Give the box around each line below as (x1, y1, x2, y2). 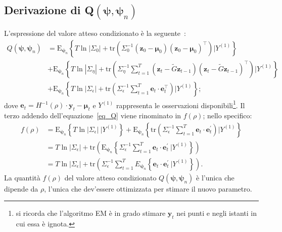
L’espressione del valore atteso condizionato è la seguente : (4, 28, 186, 38)
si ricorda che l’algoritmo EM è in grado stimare (16, 208, 166, 218)
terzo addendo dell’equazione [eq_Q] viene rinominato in (4, 110, 181, 121)
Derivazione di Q (4, 2, 94, 18)
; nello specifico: (203, 110, 252, 121)
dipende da (4, 183, 38, 194)
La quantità (4, 172, 40, 182)
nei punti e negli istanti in (176, 208, 257, 218)
